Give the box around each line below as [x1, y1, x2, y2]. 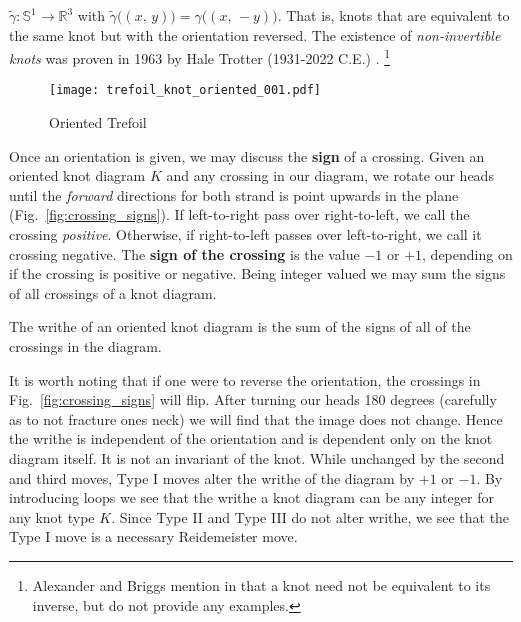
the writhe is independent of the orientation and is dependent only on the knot [9, 428, 493, 449]
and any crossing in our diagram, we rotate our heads [166, 165, 494, 186]
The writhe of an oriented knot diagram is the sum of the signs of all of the [9, 316, 471, 337]
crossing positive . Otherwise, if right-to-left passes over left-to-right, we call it [9, 224, 482, 245]
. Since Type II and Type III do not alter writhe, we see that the [111, 506, 510, 527]
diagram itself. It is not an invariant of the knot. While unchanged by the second [9, 448, 505, 468]
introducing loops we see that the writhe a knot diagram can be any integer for [9, 487, 494, 508]
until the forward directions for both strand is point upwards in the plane [9, 184, 459, 205]
